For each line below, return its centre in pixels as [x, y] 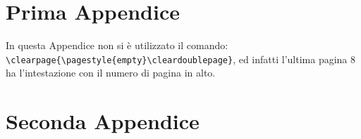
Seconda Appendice [103, 121]
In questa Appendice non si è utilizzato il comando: [117, 45]
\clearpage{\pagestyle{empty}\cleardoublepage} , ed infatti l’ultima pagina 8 [181, 59]
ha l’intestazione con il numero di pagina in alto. [111, 73]
